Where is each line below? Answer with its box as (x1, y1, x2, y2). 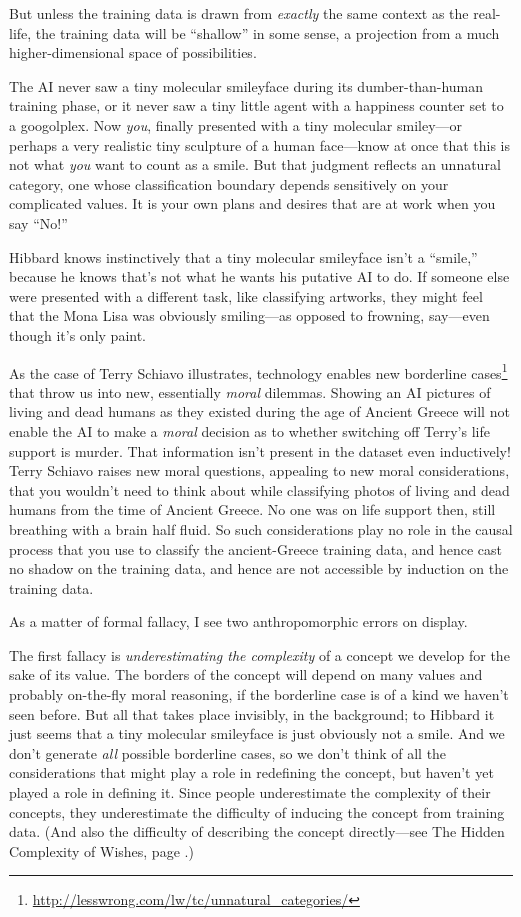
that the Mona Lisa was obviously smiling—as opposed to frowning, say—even (9, 305, 490, 326)
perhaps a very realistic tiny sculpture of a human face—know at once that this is (9, 134, 511, 155)
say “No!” (9, 212, 68, 233)
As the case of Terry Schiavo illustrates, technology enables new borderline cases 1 (9, 359, 508, 383)
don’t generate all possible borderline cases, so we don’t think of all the (9, 742, 447, 763)
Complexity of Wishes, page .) (9, 840, 194, 861)
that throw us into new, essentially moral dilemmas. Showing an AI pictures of (9, 381, 491, 402)
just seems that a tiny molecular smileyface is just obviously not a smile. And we (9, 723, 505, 744)
